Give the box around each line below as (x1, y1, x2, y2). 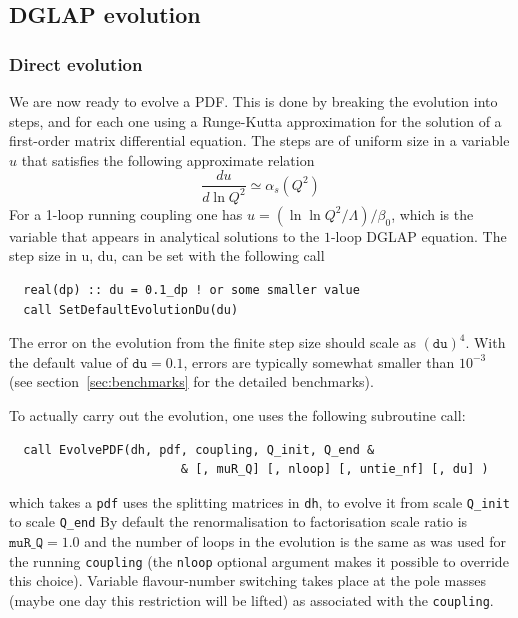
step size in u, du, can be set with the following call (9, 245, 325, 266)
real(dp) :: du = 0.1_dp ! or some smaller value (23, 282, 360, 297)
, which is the (391, 203, 474, 224)
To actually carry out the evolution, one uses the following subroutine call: (9, 404, 466, 425)
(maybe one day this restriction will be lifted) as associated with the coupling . (9, 589, 494, 610)
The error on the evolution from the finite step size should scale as (9, 332, 416, 353)
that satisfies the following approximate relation (21, 149, 315, 170)
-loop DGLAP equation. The (330, 225, 507, 246)
